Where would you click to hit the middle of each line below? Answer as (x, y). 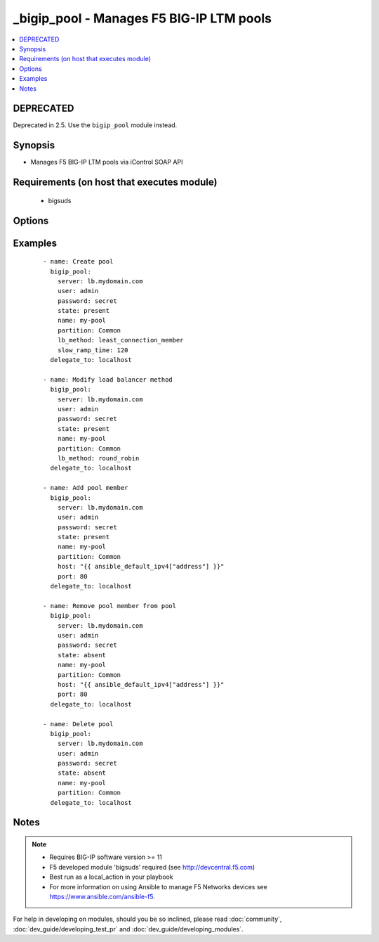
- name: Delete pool (78, 724)
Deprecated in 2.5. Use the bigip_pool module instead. (95, 125)
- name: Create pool (78, 262)
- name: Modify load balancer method (108, 379)
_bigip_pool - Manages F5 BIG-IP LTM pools (142, 18)
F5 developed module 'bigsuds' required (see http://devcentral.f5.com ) (152, 867)
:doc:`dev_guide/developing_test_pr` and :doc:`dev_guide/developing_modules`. (128, 929)
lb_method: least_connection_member (120, 340)
